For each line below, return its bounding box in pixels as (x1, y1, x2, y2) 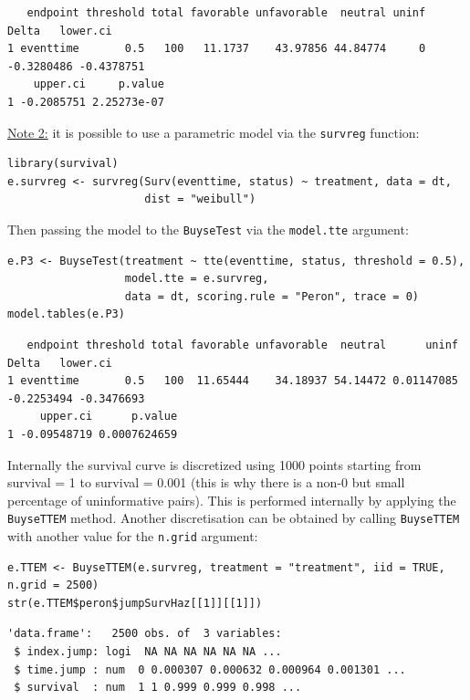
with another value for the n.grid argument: (7, 527, 258, 546)
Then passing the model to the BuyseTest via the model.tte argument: (7, 220, 409, 238)
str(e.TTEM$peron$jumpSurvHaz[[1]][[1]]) (7, 596, 263, 610)
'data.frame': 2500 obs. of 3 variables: (7, 627, 282, 641)
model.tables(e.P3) (7, 308, 125, 321)
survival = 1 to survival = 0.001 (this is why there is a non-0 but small (7, 473, 405, 492)
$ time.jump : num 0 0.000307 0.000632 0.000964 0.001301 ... (14, 663, 406, 676)
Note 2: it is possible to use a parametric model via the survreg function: (7, 122, 420, 141)
